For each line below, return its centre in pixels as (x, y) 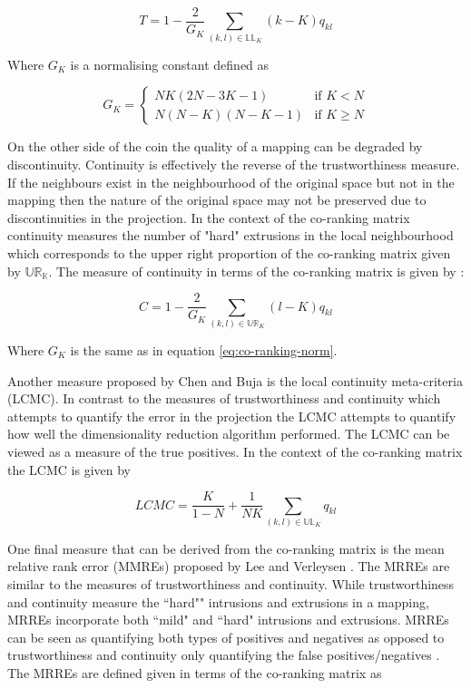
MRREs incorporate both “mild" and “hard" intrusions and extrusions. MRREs (228, 620)
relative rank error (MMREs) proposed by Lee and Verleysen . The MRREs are (229, 566)
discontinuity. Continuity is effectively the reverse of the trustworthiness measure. (234, 164)
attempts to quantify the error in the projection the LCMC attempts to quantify (232, 416)
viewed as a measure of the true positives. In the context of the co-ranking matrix (235, 451)
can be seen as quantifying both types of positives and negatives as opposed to (226, 637)
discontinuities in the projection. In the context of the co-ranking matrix (209, 217)
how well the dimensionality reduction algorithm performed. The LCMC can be (229, 434)
